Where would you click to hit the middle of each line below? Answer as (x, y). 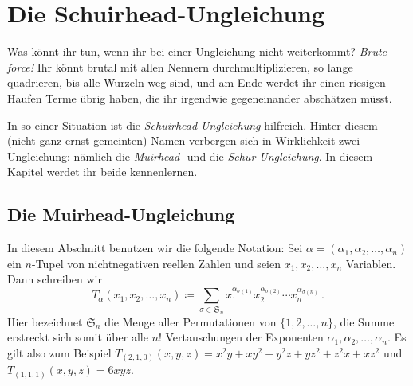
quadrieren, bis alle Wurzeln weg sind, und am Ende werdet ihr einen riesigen (197, 82)
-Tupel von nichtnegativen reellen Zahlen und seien (156, 263)
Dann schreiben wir (55, 279)
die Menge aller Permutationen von (191, 321)
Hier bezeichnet (45, 321)
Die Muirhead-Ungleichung (121, 214)
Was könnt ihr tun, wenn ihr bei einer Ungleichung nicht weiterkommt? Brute (197, 51)
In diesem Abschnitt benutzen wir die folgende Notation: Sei (155, 248)
